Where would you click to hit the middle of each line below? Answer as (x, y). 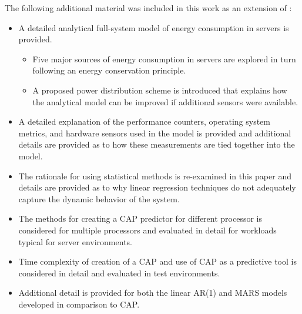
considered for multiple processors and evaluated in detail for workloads (147, 230)
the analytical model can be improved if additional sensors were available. (165, 101)
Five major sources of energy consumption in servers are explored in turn (164, 59)
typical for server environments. (75, 241)
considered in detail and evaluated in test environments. (119, 273)
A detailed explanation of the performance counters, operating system (144, 121)
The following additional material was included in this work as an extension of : (148, 8)
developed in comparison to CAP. (79, 304)
